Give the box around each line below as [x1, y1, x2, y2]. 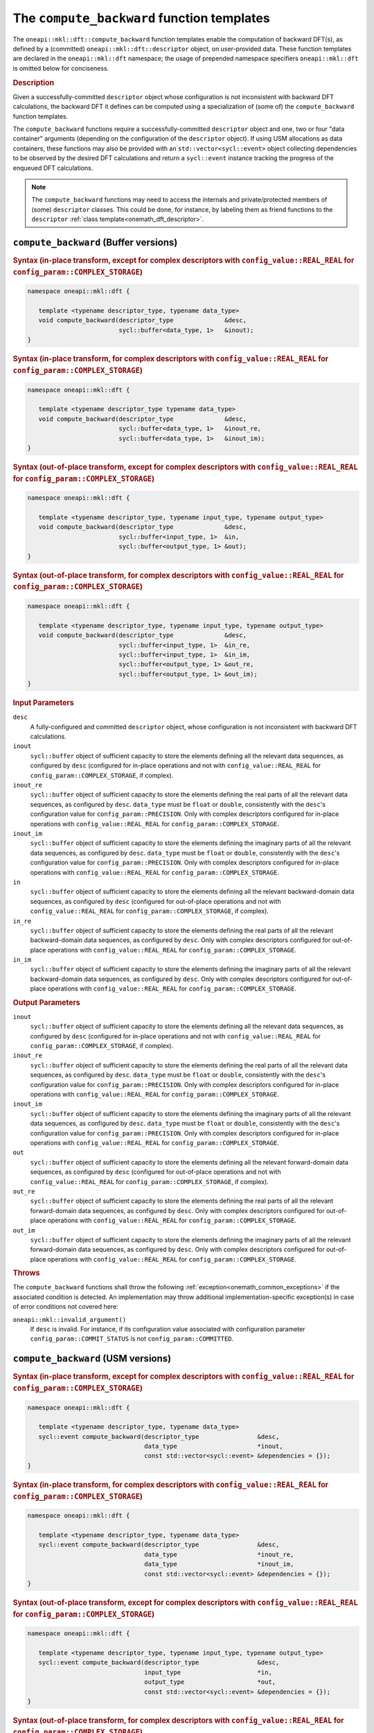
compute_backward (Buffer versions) [12, 236, 178, 248]
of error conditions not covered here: [12, 1303, 118, 1311]
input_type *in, [144, 1668, 273, 1676]
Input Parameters [12, 698, 74, 708]
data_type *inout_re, [144, 1550, 294, 1558]
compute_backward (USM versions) [12, 1352, 172, 1365]
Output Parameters [12, 998, 80, 1007]
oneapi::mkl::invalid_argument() [12, 1316, 127, 1323]
